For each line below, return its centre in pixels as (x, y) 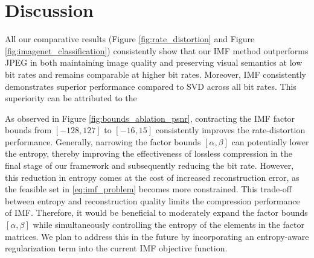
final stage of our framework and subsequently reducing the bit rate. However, (149, 165)
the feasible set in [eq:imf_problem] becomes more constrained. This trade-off (148, 189)
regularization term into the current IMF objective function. (116, 248)
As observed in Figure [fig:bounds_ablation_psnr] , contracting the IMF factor (150, 118)
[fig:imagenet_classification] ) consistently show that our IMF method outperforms (157, 50)
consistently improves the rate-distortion (230, 130)
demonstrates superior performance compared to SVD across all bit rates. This (151, 86)
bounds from (28, 130)
